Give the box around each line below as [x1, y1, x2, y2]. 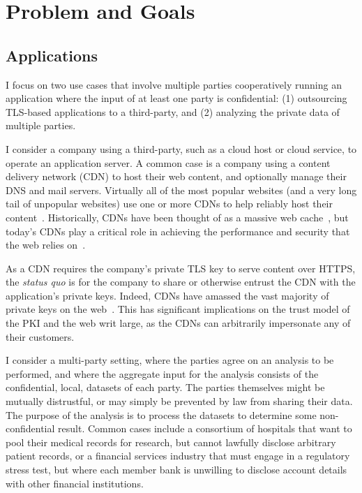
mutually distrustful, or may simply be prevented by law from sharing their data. [6, 394, 353, 409]
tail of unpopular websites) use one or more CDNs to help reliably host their [6, 196, 333, 211]
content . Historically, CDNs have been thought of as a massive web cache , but [6, 209, 349, 224]
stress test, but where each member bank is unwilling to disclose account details [6, 462, 347, 477]
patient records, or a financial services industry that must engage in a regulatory [6, 448, 350, 463]
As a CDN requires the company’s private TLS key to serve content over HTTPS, [6, 260, 356, 275]
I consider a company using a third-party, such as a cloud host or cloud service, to [6, 141, 357, 156]
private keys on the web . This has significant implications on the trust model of [6, 302, 350, 316]
